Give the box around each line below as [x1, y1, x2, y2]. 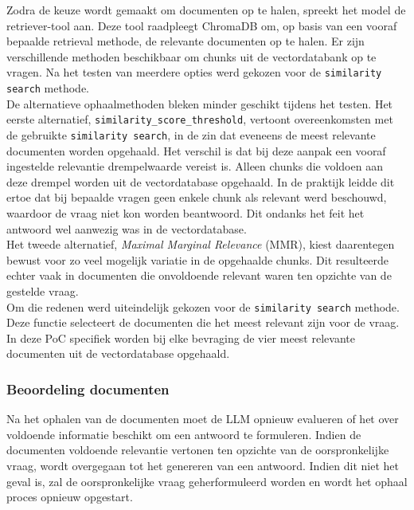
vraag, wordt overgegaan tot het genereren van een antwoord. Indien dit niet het [6, 457, 399, 473]
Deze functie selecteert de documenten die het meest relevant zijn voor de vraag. [6, 314, 400, 331]
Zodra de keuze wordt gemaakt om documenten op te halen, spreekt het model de [6, 2, 406, 18]
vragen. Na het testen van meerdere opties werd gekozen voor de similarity [6, 64, 382, 80]
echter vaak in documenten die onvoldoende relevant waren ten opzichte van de [6, 267, 392, 284]
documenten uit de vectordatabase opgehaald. [6, 345, 230, 362]
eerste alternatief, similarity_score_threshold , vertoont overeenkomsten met [6, 111, 393, 127]
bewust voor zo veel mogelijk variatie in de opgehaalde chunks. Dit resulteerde [6, 251, 389, 268]
